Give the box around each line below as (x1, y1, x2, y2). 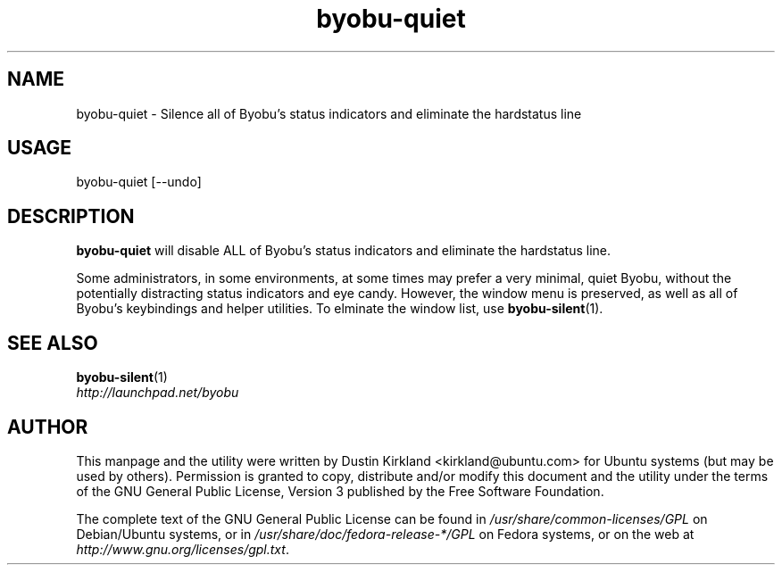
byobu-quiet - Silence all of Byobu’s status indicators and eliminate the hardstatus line (76, 105, 582, 121)
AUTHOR (7, 415, 88, 438)
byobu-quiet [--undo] (76, 174, 202, 190)
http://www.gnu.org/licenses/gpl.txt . (76, 541, 289, 557)
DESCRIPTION (7, 204, 135, 228)
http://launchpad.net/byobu (76, 385, 239, 401)
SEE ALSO (7, 331, 98, 354)
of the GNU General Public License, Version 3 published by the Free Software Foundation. (76, 483, 604, 499)
